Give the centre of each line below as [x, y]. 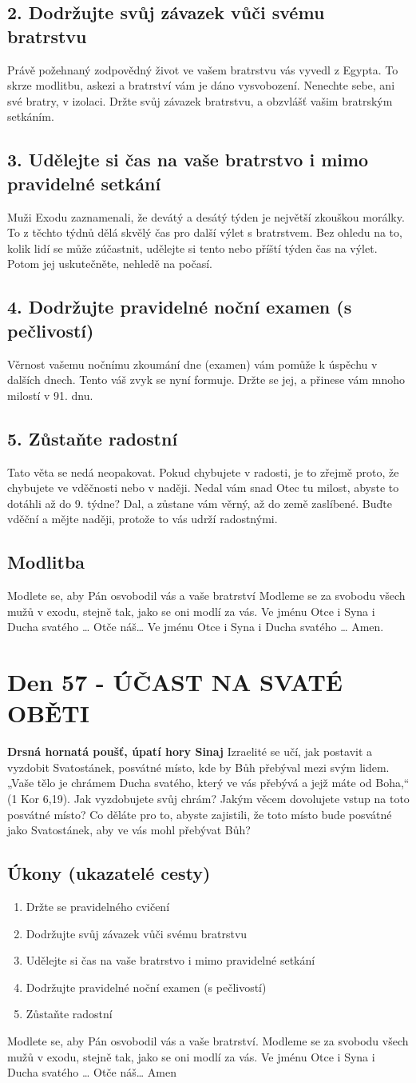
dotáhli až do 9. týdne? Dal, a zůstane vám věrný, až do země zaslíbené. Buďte [200, 503]
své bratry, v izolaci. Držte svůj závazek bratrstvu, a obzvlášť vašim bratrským [200, 100]
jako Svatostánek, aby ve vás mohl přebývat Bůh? [129, 830]
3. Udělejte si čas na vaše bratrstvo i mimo [188, 160]
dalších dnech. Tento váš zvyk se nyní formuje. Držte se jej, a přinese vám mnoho [206, 380]
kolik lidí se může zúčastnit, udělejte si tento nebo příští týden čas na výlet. [192, 248]
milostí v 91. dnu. [50, 395]
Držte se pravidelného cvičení [98, 906]
